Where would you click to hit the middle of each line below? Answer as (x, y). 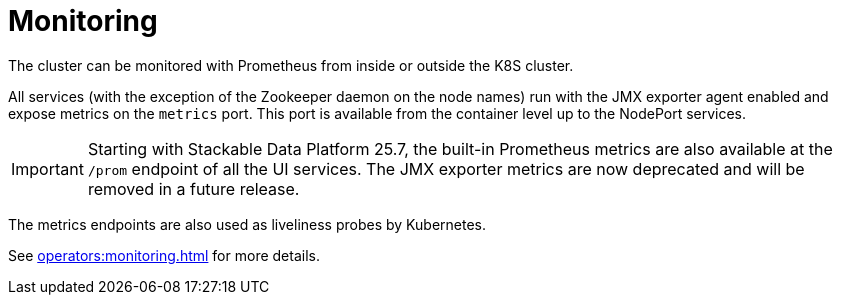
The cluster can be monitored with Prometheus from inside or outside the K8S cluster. (291, 65)
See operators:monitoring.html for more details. (164, 255)
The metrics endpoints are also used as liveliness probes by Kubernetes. (247, 224)
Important (47, 168)
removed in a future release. (193, 188)
